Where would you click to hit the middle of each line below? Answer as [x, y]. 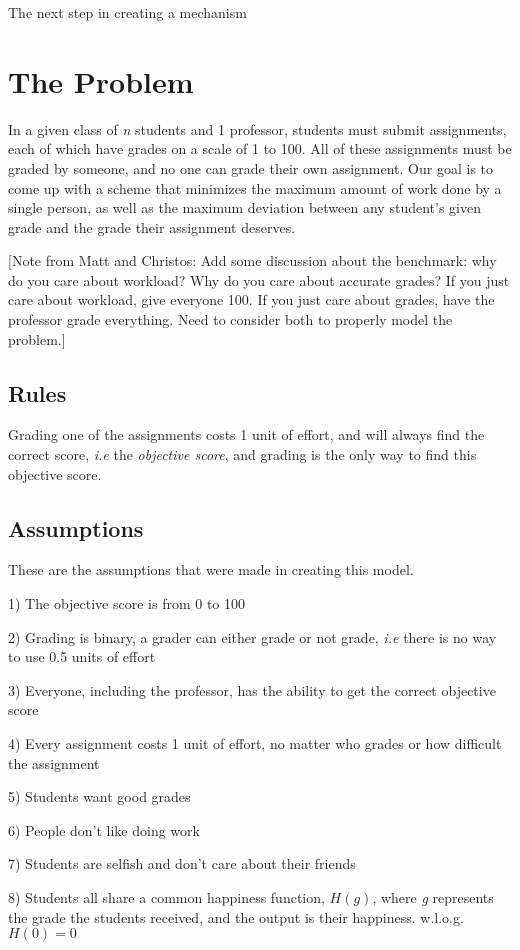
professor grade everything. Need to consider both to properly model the [230, 319]
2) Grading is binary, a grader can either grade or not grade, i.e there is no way [252, 636]
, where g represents [433, 896]
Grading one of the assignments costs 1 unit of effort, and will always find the [246, 434]
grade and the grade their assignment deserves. [152, 226]
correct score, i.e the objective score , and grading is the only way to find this [242, 454]
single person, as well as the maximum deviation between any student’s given [244, 207]
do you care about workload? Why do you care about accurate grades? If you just [259, 279]
